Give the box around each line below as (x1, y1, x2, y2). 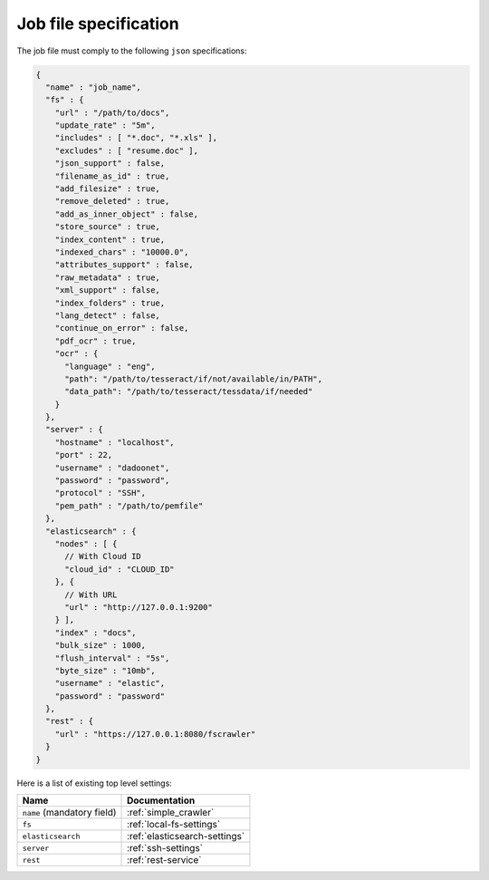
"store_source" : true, (54, 222, 160, 232)
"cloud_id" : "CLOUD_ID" (64, 564, 176, 575)
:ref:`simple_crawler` (127, 807, 215, 818)
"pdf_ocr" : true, (54, 335, 137, 346)
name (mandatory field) (22, 807, 117, 818)
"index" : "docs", (54, 627, 137, 638)
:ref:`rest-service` (127, 854, 202, 865)
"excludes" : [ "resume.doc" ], (54, 145, 199, 156)
